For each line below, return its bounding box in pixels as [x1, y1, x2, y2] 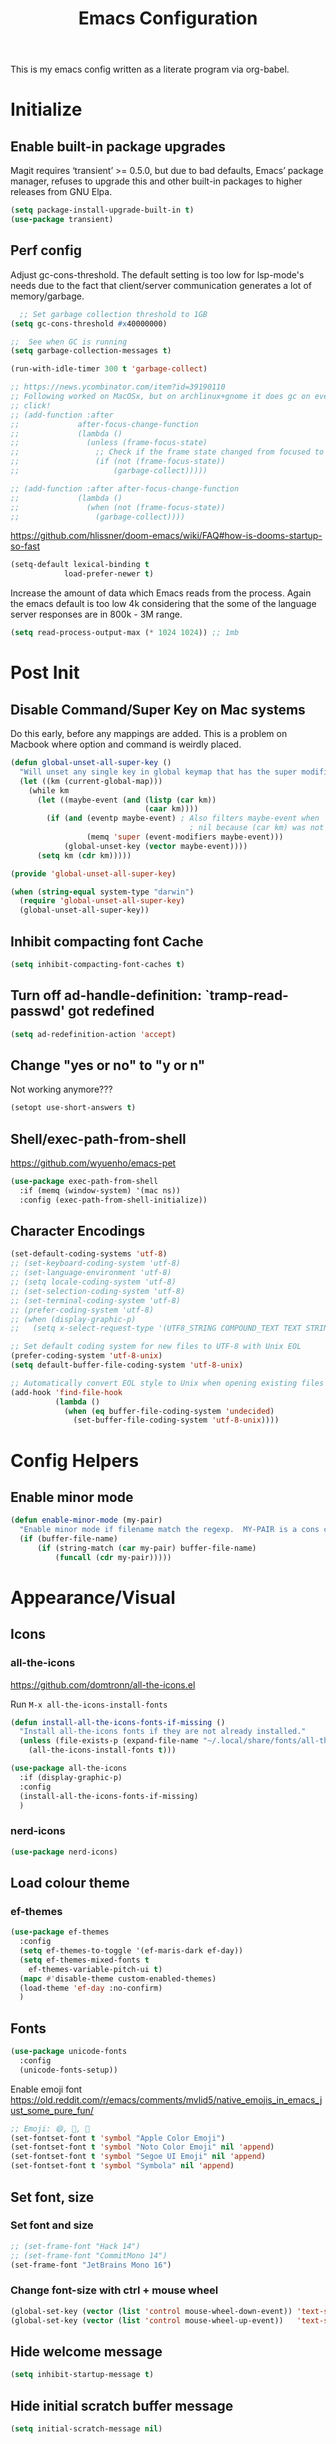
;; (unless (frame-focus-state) [10, 438, 208, 448]
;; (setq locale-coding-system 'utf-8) [10, 1277, 177, 1287]
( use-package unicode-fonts [10, 2047, 128, 2057]
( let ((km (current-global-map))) [19, 776, 163, 786]
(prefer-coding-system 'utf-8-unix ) [10, 1351, 163, 1361]
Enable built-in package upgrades [10, 138, 226, 155]
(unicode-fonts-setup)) [19, 2065, 118, 2075]
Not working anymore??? [10, 1083, 113, 1096]
